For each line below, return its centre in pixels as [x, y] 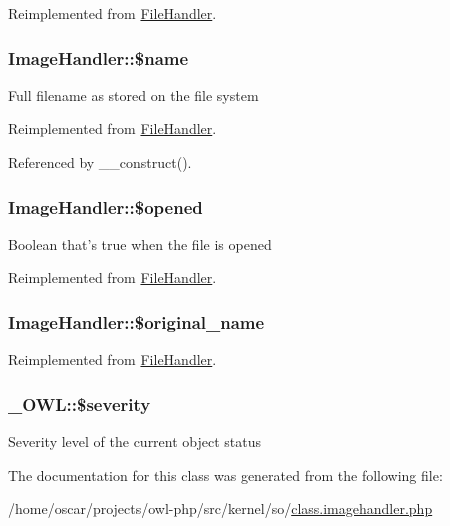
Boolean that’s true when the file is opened [140, 243]
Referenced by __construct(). [100, 162]
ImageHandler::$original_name [136, 321]
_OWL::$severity [79, 403]
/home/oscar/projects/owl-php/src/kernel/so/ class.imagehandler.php [220, 508]
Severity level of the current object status [135, 441]
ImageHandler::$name [98, 57]
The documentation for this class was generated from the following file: [225, 474]
